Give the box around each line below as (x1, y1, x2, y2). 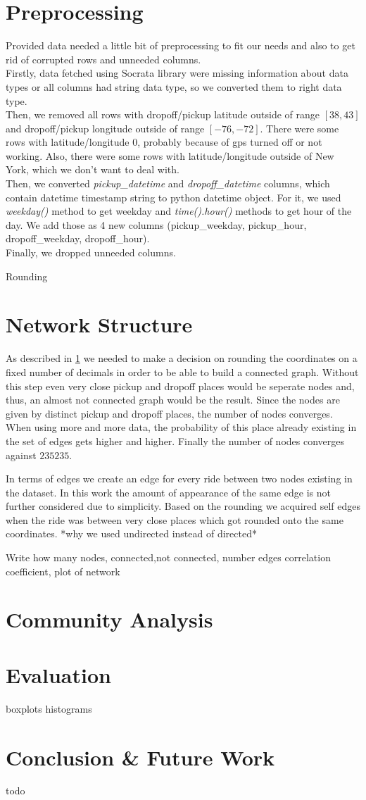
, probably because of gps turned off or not (137, 135, 322, 149)
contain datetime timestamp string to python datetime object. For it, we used (6, 189, 341, 204)
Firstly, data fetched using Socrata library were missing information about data (6, 65, 348, 80)
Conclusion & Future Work (6, 742, 275, 771)
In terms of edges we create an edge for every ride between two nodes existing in (6, 471, 353, 486)
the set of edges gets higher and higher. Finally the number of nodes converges (6, 433, 344, 448)
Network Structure (6, 310, 193, 339)
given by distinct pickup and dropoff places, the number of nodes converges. (6, 406, 333, 420)
